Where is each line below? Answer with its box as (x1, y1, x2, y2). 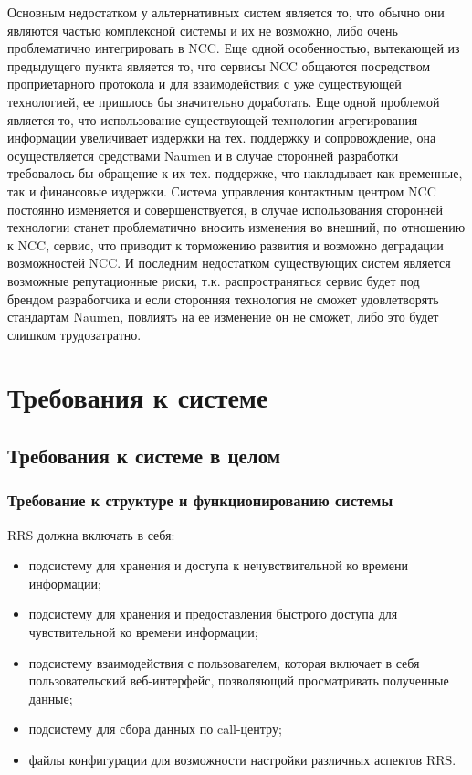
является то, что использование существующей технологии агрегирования (7, 110, 418, 129)
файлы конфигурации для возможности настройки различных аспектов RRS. (28, 750, 456, 769)
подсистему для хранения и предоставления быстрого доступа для (28, 604, 398, 623)
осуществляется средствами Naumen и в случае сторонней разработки (7, 145, 399, 165)
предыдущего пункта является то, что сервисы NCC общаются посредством (7, 56, 431, 75)
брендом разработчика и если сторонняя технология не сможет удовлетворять (7, 289, 439, 308)
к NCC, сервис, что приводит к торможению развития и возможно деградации (7, 235, 444, 254)
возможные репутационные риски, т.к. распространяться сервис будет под (7, 271, 420, 290)
